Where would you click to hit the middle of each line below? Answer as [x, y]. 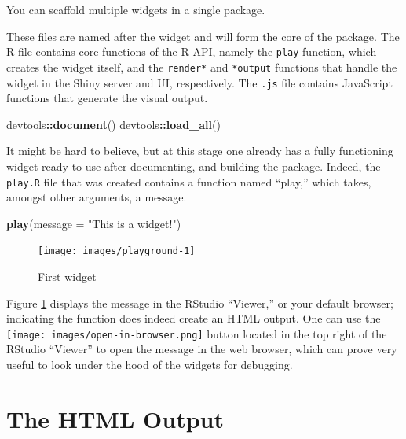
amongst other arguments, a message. [97, 197]
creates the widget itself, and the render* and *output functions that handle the [202, 66]
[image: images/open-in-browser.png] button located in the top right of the [197, 333]
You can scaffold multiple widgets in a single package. [136, 9]
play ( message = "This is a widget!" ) [94, 223]
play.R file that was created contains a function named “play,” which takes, [189, 181]
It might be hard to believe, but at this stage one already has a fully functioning [200, 151]
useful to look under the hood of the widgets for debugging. [150, 365]
